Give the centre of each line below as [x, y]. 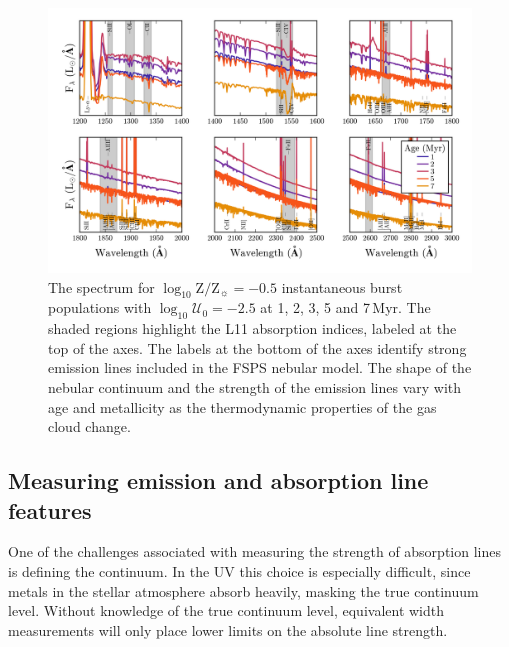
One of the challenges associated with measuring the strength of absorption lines [254, 551]
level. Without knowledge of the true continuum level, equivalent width [226, 610]
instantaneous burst [342, 286]
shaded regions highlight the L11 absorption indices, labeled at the [252, 328]
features [50, 509]
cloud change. [89, 426]
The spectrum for [101, 286]
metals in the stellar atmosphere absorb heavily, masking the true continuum [243, 590]
